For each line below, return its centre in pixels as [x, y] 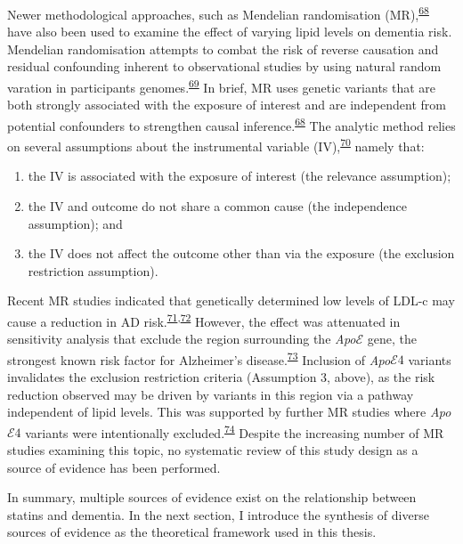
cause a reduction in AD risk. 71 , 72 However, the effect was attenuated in [204, 320]
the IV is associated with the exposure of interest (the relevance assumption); [240, 176]
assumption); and [75, 223]
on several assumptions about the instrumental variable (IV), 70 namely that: [216, 145]
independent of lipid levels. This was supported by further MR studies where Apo [229, 412]
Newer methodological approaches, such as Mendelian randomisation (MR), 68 [218, 13]
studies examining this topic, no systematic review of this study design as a [213, 450]
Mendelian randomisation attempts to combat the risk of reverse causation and [223, 49]
